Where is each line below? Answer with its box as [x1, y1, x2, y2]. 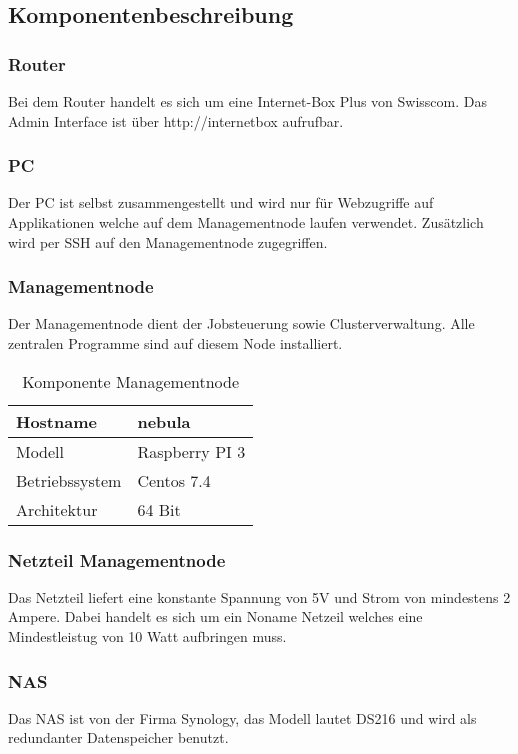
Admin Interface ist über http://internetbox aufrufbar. [8, 110, 344, 131]
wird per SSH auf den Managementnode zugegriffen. [8, 231, 328, 252]
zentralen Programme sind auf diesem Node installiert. [8, 333, 343, 353]
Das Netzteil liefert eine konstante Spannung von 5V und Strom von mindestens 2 [8, 586, 511, 607]
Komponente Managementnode [22, 369, 240, 393]
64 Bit [137, 497, 181, 521]
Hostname [16, 409, 97, 433]
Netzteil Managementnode [8, 547, 226, 572]
